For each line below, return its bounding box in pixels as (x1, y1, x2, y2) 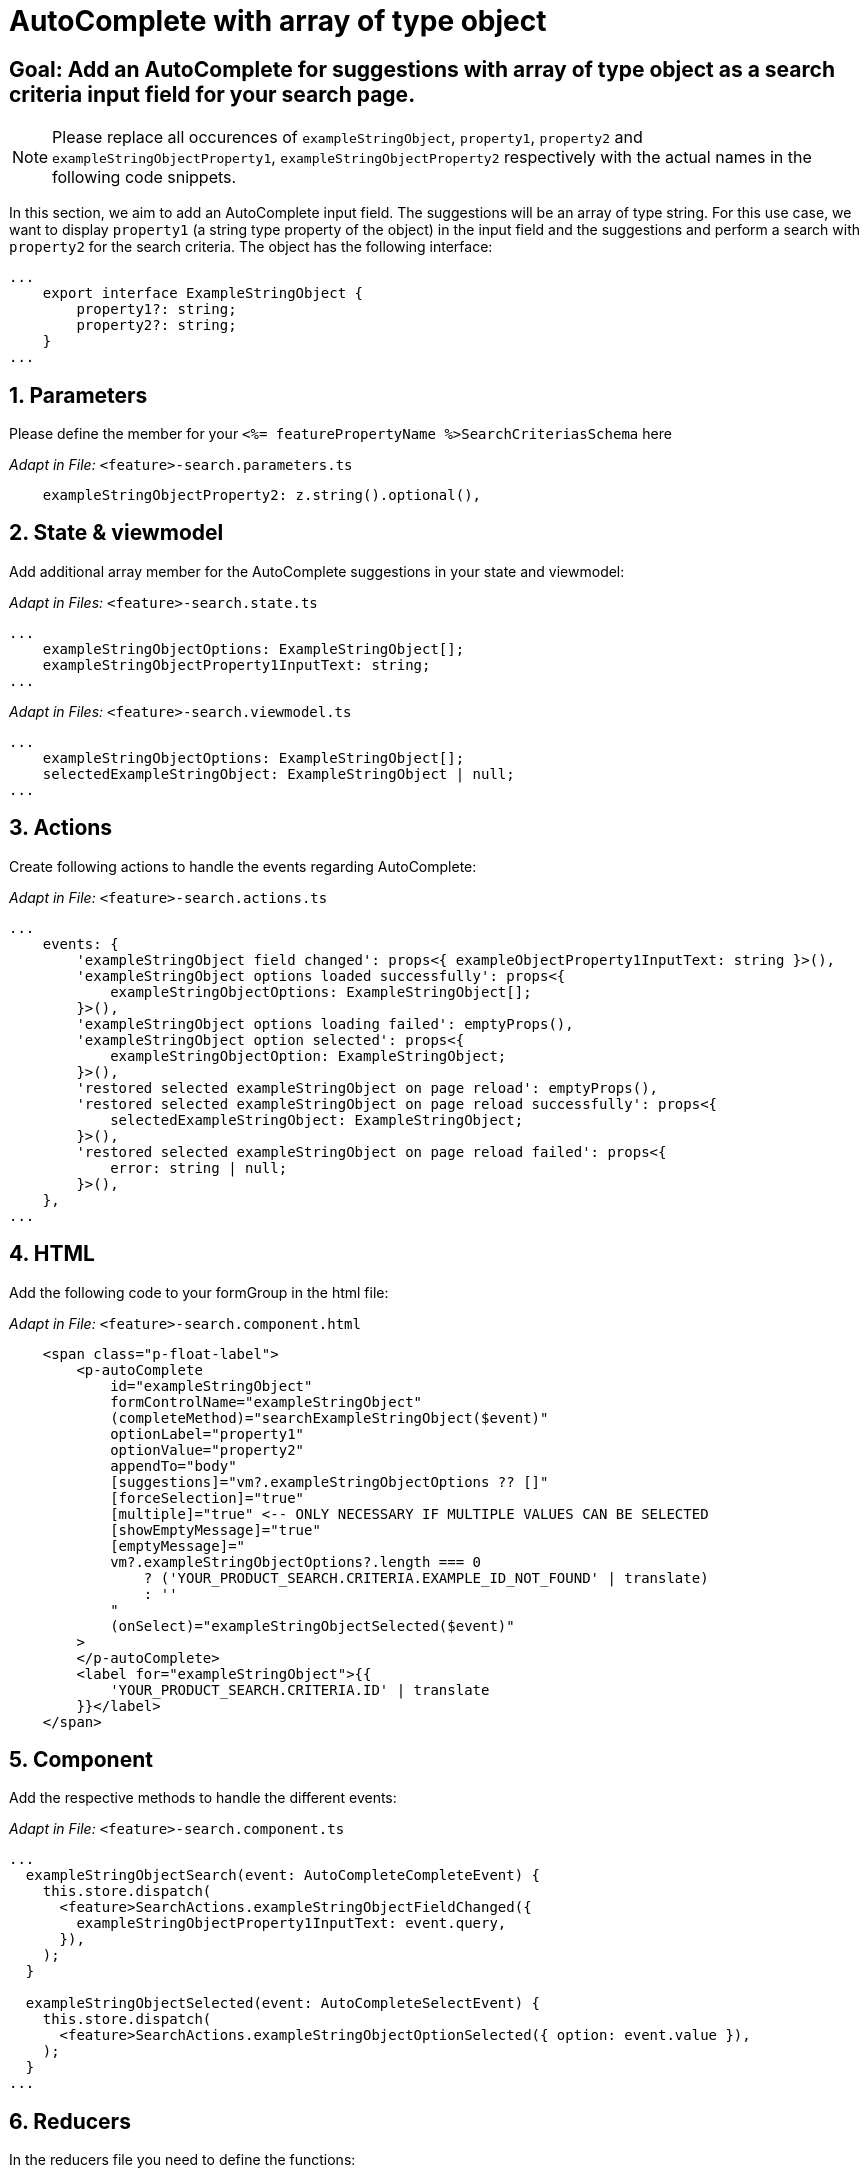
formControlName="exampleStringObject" (110, 1393, 423, 1410)
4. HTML (9, 1241, 95, 1267)
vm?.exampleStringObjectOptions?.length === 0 (110, 1553, 482, 1570)
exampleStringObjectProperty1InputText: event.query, (76, 1915, 507, 1932)
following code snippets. (52, 167, 237, 188)
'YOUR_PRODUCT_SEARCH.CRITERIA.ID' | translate (110, 1681, 490, 1698)
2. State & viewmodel (9, 520, 224, 546)
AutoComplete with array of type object (9, 4, 547, 38)
